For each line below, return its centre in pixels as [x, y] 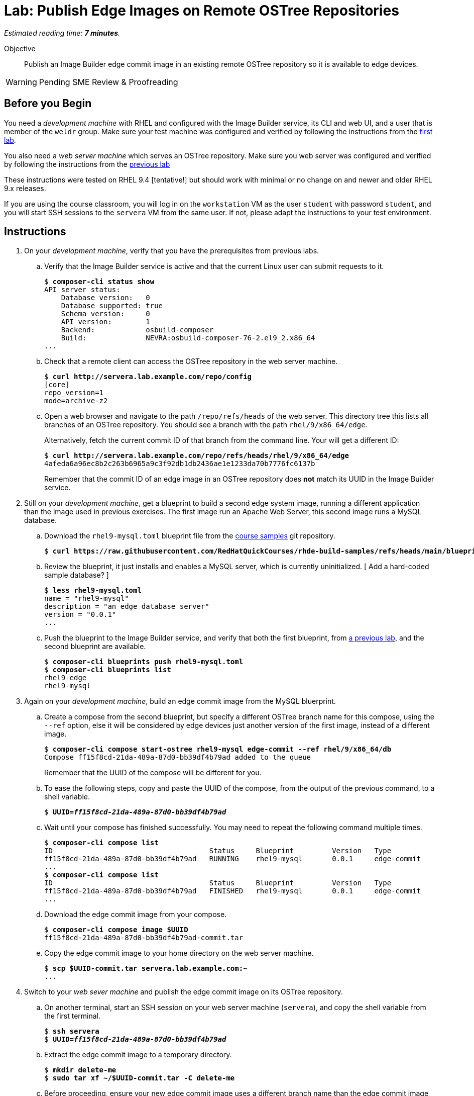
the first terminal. [73, 1016]
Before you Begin [48, 104]
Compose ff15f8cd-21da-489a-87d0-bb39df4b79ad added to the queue [178, 757]
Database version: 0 [105, 298]
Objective [20, 48]
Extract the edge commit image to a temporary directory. [138, 1055]
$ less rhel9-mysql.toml [93, 590]
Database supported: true [112, 306]
